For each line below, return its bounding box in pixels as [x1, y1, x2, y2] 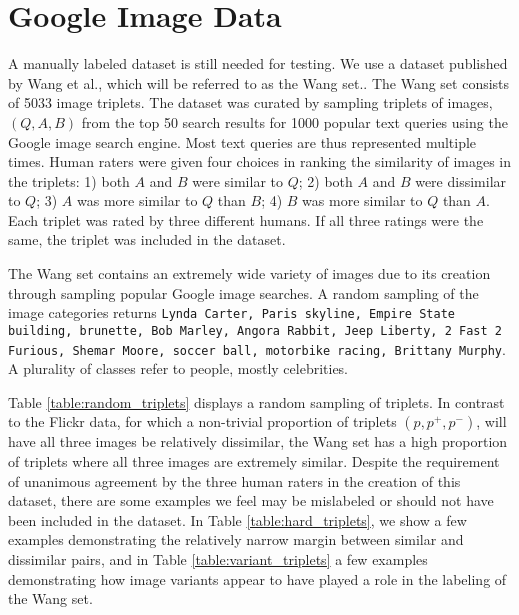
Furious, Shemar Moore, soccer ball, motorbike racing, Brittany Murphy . [8, 338, 506, 359]
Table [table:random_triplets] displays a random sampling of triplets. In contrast [8, 391, 505, 412]
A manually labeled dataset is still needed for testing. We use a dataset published [8, 53, 508, 74]
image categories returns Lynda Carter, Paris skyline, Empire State [8, 302, 455, 323]
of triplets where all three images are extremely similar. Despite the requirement [8, 451, 500, 471]
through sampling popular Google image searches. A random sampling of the [8, 282, 479, 303]
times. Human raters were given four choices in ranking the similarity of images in [8, 151, 512, 172]
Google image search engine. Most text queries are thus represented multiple [8, 131, 477, 152]
